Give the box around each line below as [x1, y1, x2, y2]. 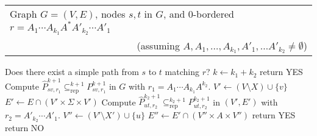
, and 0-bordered [163, 7, 234, 21]
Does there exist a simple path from [5, 65, 139, 78]
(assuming [137, 38, 180, 52]
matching [165, 65, 199, 78]
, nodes [95, 7, 126, 21]
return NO [5, 121, 45, 134]
